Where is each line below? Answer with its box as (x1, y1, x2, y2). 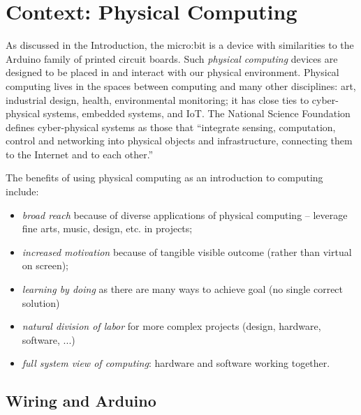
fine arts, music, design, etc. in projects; (22, 221, 193, 236)
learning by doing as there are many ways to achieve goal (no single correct (22, 282, 344, 296)
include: (6, 184, 39, 199)
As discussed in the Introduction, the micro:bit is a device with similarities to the (6, 38, 354, 52)
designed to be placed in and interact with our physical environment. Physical (6, 65, 339, 80)
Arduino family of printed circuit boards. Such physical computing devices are (6, 51, 338, 66)
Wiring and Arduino (6, 390, 156, 412)
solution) (22, 295, 60, 310)
